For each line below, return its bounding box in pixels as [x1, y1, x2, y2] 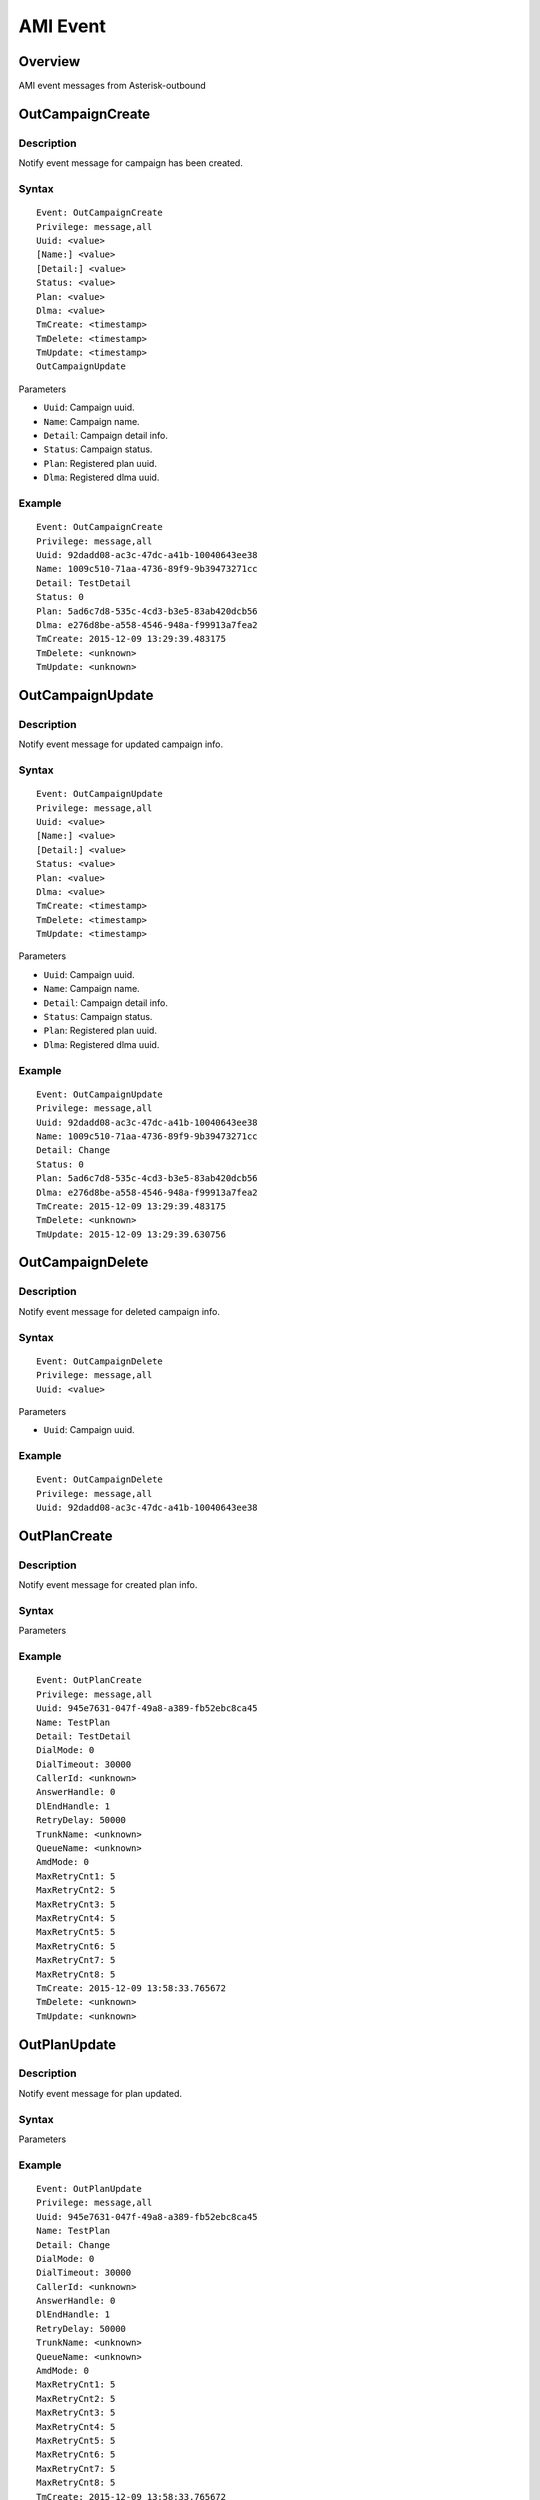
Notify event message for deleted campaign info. [18, 1305, 220, 1317]
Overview [18, 53, 81, 70]
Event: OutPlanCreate [36, 1675, 142, 1686]
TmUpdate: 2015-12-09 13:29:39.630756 [36, 1228, 227, 1240]
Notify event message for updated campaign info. [18, 738, 224, 750]
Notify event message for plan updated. [18, 2087, 182, 2099]
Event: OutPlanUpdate [36, 2183, 142, 2194]
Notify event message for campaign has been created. [18, 157, 244, 169]
